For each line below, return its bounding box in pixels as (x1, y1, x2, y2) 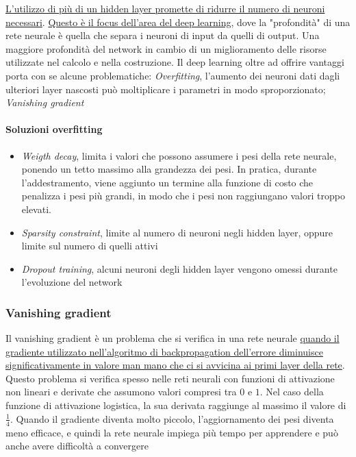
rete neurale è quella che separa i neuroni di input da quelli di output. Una (5, 28, 320, 42)
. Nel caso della (259, 384, 324, 399)
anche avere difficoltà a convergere (5, 439, 149, 453)
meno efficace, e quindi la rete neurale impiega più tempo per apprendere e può (5, 425, 338, 439)
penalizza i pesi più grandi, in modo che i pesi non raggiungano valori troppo (21, 188, 345, 203)
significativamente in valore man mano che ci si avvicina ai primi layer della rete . (5, 358, 345, 372)
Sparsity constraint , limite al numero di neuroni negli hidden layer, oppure (21, 225, 333, 239)
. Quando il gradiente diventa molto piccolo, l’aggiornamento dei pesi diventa (10, 411, 334, 425)
